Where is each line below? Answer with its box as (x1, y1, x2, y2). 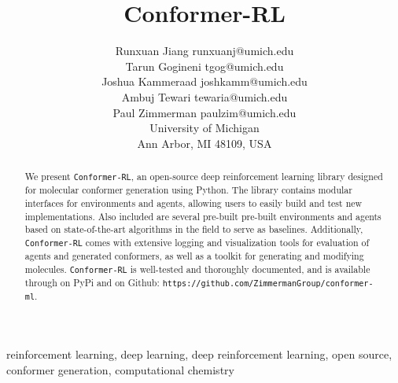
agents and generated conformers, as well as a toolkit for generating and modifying (24, 249, 364, 262)
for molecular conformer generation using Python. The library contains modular (24, 183, 352, 197)
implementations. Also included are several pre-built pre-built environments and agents (24, 209, 381, 223)
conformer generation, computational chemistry (6, 361, 234, 377)
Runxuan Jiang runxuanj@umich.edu (115, 42, 294, 59)
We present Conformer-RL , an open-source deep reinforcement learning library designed (24, 170, 383, 183)
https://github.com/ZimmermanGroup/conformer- (162, 278, 374, 288)
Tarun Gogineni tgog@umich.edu (125, 57, 284, 74)
